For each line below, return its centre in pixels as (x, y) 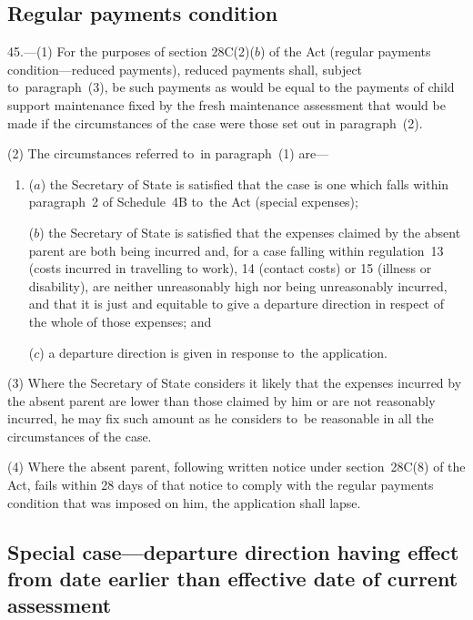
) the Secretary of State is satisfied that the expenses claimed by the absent (250, 232)
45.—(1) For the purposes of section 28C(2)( (131, 51)
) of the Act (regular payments (345, 51)
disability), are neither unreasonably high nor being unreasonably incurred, (238, 285)
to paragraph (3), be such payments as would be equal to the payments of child (231, 87)
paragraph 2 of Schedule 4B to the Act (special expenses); (193, 202)
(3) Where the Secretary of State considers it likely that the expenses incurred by (235, 383)
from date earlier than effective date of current (233, 579)
